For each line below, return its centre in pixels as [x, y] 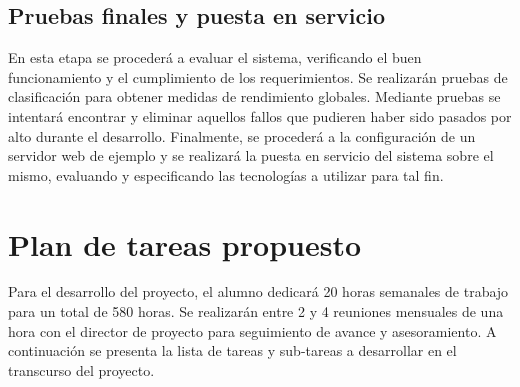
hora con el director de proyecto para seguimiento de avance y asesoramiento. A [252, 330]
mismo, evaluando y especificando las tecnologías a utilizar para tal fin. [226, 174]
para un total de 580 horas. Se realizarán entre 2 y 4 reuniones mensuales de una [256, 311]
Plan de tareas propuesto [184, 243]
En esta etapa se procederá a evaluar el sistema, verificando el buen [215, 57]
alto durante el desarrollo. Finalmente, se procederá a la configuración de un [242, 135]
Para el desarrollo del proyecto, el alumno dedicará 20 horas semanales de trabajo [258, 291]
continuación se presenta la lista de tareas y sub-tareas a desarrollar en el [232, 350]
